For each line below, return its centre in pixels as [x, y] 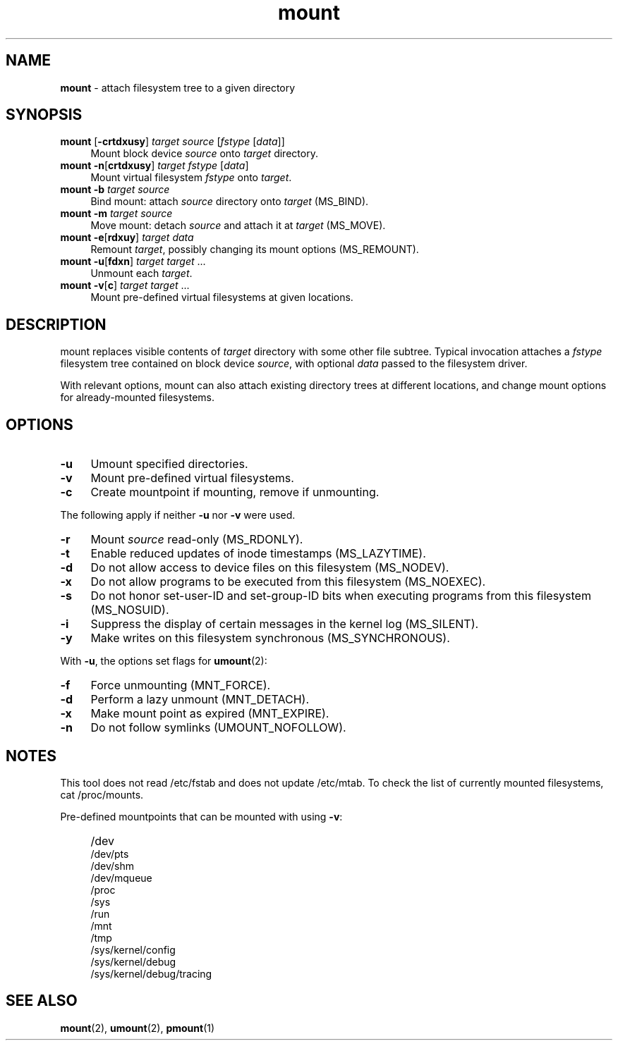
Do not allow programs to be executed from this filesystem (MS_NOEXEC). [288, 582]
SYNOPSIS [44, 115]
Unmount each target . [141, 273]
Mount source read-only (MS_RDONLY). [197, 540]
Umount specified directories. [169, 464]
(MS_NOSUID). [130, 610]
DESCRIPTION [56, 324]
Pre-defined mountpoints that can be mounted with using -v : [201, 816]
